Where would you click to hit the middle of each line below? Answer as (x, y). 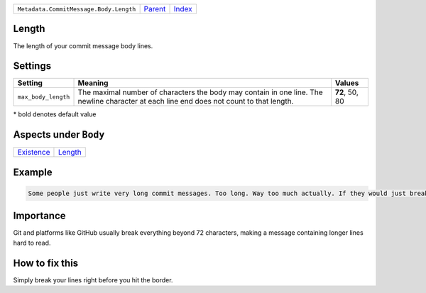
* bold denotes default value (55, 114)
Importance (40, 216)
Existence (34, 153)
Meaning (93, 83)
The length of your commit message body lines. (83, 45)
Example (33, 172)
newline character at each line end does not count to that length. (186, 101)
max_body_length (44, 97)
